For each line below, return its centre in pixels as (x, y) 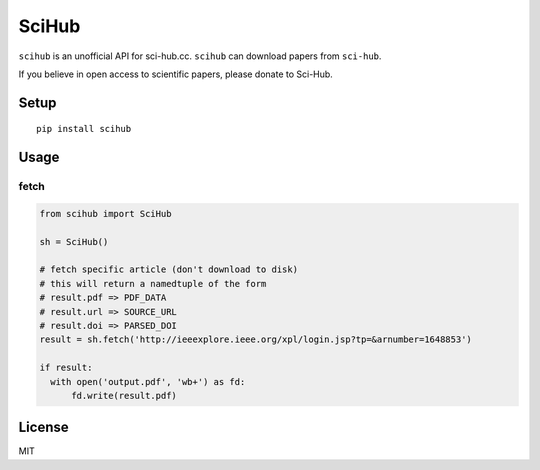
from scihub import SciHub (105, 213)
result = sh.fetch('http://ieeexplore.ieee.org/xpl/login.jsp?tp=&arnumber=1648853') (255, 339)
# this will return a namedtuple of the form (153, 283)
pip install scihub (84, 129)
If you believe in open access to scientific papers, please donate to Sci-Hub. (176, 74)
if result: (66, 368)
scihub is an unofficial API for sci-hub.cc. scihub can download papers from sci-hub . (200, 56)
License (43, 427)
